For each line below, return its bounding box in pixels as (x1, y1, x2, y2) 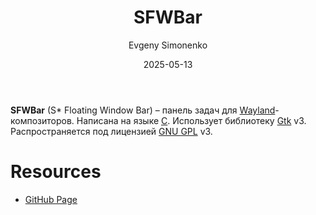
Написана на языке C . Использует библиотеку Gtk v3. (76, 114, 307, 126)
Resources (10, 161, 102, 183)
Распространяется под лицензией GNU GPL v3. (10, 125, 213, 137)
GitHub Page (24, 193, 78, 205)
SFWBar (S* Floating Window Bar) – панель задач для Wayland (10, 104, 276, 116)
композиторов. (10, 114, 75, 126)
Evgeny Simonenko (128, 39, 208, 51)
